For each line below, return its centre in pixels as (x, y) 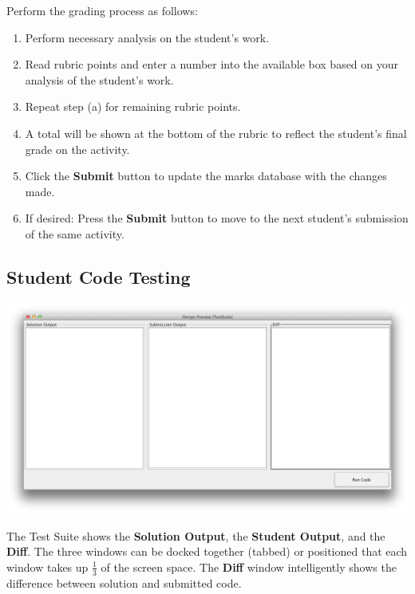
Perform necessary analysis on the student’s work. (147, 37)
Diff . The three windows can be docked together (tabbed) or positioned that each (207, 551)
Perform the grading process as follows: (102, 10)
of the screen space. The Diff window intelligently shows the (249, 566)
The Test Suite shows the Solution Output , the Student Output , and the (196, 535)
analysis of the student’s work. (99, 79)
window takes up (47, 566)
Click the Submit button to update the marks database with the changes (206, 176)
